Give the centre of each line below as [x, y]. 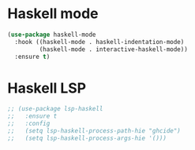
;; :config [29, 124]
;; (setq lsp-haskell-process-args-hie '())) [87, 138]
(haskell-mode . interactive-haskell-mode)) [114, 49]
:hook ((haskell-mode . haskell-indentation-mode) [99, 42]
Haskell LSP [47, 88]
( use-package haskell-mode [52, 35]
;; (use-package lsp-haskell [55, 109]
